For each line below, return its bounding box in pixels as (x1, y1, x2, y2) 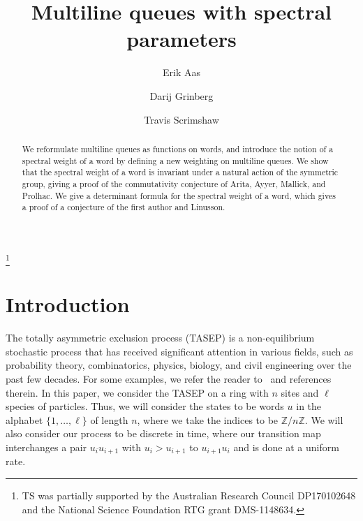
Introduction (6, 290, 130, 318)
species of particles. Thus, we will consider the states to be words (6, 399, 284, 413)
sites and (281, 385, 319, 399)
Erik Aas (163, 65, 200, 80)
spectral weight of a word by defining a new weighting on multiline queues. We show (22, 154, 329, 166)
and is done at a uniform (233, 440, 339, 455)
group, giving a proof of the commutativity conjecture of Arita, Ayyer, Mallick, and (22, 177, 326, 189)
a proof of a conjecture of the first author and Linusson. (22, 201, 225, 213)
